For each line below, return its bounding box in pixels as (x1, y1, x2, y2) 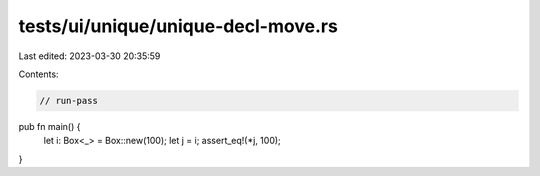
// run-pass (39, 95, 99, 106)
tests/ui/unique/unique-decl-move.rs (18, 15, 339, 37)
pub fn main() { (18, 120, 81, 132)
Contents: (18, 68, 59, 80)
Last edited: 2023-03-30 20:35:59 (18, 50, 161, 62)
